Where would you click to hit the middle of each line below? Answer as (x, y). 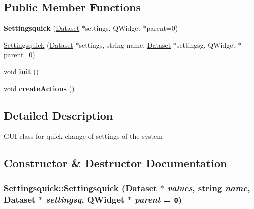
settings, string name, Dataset (125, 45)
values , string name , (209, 188)
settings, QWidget (113, 28)
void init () (22, 71)
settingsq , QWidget (85, 199)
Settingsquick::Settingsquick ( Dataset (81, 188)
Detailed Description (59, 115)
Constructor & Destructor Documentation (116, 163)
